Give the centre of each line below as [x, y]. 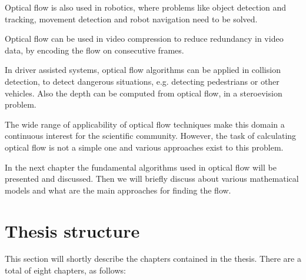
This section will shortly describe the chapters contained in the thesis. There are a [153, 259]
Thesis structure [72, 230]
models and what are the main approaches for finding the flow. [118, 190]
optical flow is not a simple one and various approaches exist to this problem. [144, 147]
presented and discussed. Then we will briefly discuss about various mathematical [152, 179]
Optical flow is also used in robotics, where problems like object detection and [146, 7]
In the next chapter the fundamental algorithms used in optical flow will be [141, 167]
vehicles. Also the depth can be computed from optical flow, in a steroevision [144, 93]
